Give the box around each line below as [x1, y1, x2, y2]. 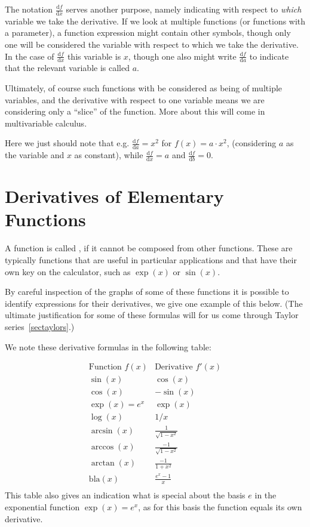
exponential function [5, 501, 80, 513]
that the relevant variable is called [5, 61, 130, 74]
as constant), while [74, 149, 143, 161]
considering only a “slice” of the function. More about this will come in [5, 105, 265, 118]
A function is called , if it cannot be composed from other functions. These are [5, 242, 293, 254]
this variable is [67, 50, 121, 62]
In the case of [5, 50, 54, 62]
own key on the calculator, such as [5, 265, 131, 278]
